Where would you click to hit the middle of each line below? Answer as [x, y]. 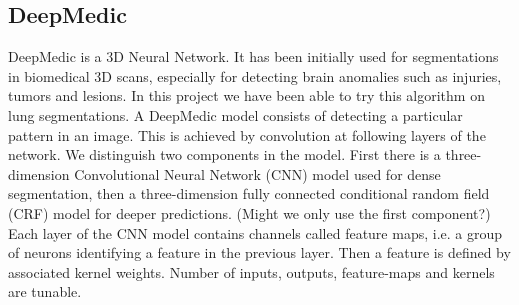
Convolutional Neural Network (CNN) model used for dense [257, 173]
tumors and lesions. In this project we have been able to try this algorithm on [246, 95]
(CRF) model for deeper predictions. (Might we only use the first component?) [249, 212]
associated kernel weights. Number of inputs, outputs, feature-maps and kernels [251, 271]
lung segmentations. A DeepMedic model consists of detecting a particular [235, 114]
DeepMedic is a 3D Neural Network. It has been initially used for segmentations [253, 56]
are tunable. [45, 291]
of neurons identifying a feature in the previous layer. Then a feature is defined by [259, 252]
